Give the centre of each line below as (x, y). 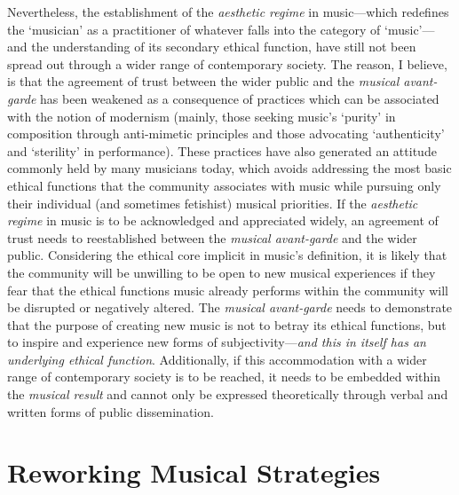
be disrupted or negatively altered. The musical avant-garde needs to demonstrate (230, 307)
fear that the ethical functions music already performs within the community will (228, 290)
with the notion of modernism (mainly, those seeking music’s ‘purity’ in (202, 116)
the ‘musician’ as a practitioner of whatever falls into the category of (194, 29)
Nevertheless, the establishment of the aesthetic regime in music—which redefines (228, 12)
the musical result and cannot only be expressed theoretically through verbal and (228, 394)
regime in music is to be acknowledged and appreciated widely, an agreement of (223, 220)
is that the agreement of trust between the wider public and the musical (203, 81)
